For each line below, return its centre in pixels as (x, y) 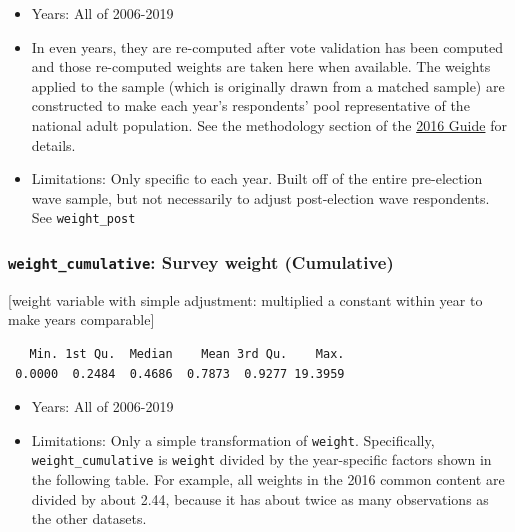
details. (53, 144)
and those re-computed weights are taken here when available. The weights (261, 66)
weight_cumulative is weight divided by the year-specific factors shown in (261, 459)
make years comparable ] (81, 319)
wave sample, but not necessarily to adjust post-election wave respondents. (260, 197)
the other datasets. (89, 518)
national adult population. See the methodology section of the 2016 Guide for (269, 124)
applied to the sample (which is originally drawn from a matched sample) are (268, 85)
